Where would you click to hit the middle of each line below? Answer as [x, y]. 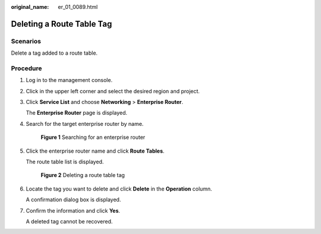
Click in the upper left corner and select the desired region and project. [113, 91]
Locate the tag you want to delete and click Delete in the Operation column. [119, 189]
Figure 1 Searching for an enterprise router [93, 137]
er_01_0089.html [78, 7]
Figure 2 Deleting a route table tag [83, 175]
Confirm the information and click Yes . [73, 210]
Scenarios [26, 41]
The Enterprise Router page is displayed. [77, 113]
